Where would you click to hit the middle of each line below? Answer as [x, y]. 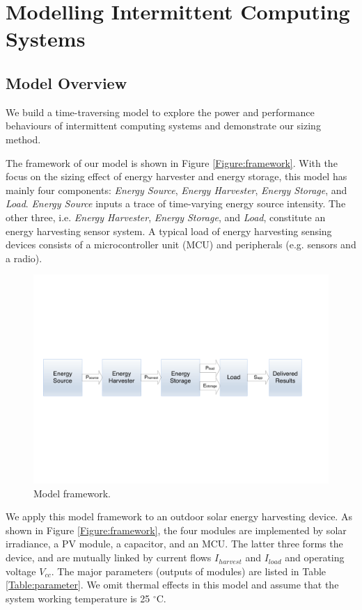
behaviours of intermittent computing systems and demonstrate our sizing [163, 126]
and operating [315, 557]
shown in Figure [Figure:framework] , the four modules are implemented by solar [176, 530]
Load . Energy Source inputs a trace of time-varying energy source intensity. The [176, 203]
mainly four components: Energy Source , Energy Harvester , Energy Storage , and [176, 190]
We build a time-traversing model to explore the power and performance [160, 112]
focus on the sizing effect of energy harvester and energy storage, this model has [176, 176]
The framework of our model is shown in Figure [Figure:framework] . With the [172, 162]
